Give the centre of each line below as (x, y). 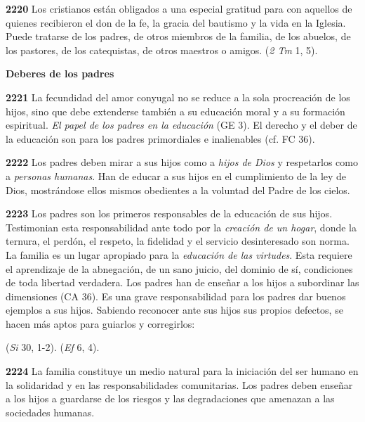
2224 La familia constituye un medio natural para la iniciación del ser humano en (182, 371)
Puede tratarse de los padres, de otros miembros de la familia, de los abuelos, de (178, 36)
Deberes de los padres (60, 73)
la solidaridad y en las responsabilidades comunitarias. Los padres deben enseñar (179, 384)
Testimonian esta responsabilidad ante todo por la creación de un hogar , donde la (181, 227)
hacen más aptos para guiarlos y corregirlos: (100, 323)
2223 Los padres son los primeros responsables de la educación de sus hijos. (169, 213)
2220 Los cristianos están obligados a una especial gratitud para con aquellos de (179, 8)
